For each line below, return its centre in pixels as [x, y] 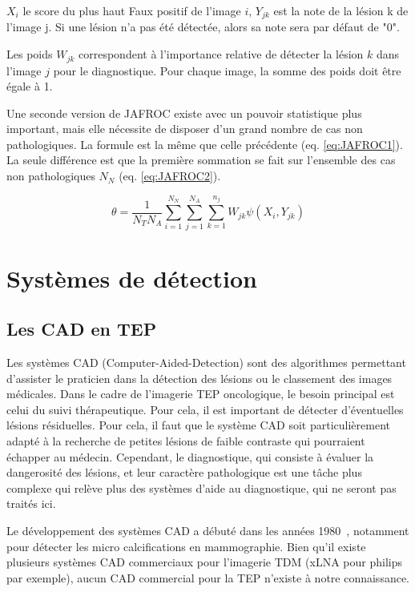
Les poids [30, 54]
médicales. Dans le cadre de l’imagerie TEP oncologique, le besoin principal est [201, 394]
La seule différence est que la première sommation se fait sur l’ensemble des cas [201, 160]
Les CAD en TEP [82, 329]
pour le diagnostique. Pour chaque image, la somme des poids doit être [227, 70]
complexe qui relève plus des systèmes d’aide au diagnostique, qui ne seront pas [201, 487]
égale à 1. [30, 86]
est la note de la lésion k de [341, 10]
